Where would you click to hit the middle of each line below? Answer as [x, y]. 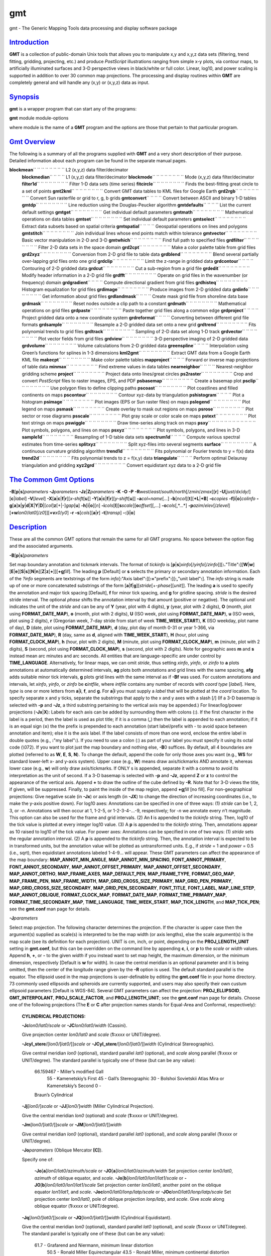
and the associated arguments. [41, 546]
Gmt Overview [32, 141]
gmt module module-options [39, 118]
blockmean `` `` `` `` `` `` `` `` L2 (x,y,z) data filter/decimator [69, 170]
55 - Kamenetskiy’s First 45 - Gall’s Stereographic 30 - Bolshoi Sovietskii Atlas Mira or [135, 1079]
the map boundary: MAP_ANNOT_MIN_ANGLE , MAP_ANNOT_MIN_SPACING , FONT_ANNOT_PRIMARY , [118, 860]
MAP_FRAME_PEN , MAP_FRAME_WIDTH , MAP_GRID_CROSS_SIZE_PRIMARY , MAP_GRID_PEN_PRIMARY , [121, 881]
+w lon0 [19, 512]
